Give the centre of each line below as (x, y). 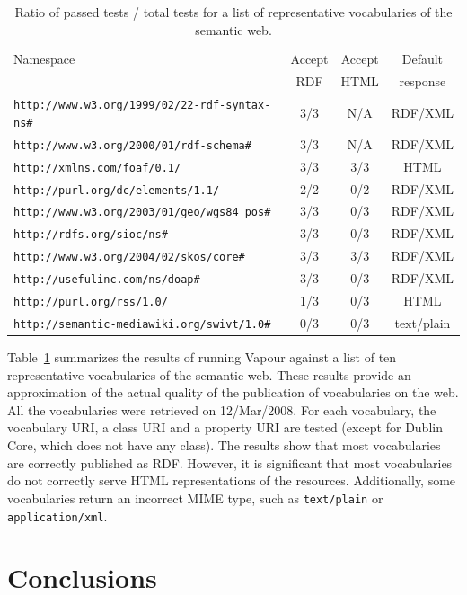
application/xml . (57, 515)
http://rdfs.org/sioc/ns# (91, 235)
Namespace (44, 59)
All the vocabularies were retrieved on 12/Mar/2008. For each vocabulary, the (222, 409)
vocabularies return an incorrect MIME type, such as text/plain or (195, 497)
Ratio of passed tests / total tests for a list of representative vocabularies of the (233, 12)
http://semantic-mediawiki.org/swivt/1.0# (142, 324)
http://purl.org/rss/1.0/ (91, 302)
